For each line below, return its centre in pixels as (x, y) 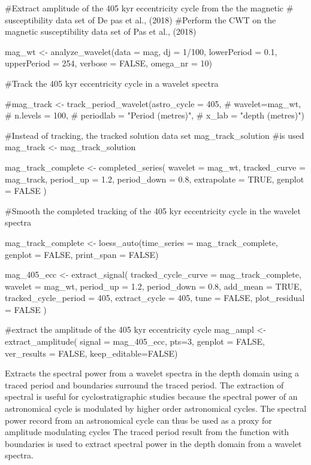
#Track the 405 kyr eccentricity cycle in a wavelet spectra (112, 83)
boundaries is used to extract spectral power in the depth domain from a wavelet (153, 443)
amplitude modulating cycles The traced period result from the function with (147, 432)
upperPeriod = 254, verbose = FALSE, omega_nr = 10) (108, 63)
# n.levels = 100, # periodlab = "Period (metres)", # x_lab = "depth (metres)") (155, 115)
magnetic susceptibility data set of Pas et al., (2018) (101, 31)
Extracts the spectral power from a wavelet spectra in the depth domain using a (152, 373)
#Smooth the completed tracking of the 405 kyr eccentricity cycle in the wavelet (153, 210)
